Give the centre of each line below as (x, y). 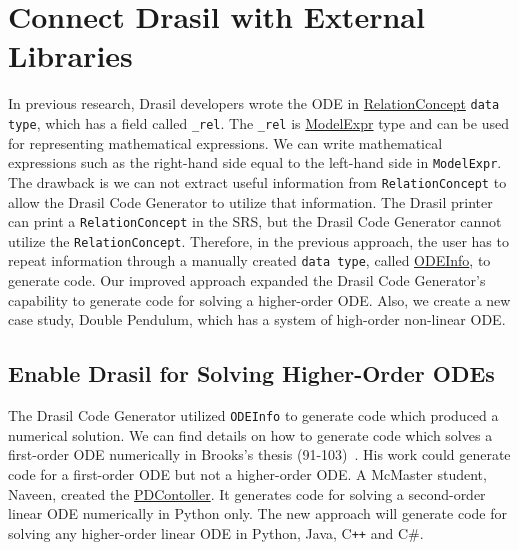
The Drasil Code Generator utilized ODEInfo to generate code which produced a (253, 415)
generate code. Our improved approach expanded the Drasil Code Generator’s (247, 280)
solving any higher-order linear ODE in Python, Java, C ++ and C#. (216, 532)
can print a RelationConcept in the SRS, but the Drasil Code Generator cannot (255, 221)
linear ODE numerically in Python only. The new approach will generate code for (257, 513)
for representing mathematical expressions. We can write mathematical (225, 142)
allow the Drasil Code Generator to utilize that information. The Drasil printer (250, 201)
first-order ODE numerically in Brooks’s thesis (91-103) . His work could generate (259, 454)
